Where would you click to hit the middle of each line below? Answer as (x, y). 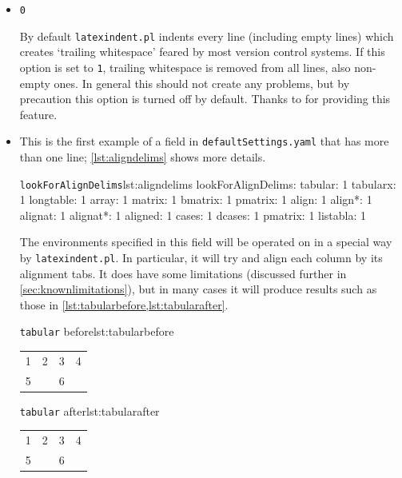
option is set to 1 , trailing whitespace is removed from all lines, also (185, 67)
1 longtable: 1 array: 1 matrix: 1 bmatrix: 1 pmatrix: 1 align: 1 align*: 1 (196, 199)
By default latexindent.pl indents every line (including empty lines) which (207, 36)
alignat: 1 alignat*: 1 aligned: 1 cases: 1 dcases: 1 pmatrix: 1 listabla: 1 (193, 215)
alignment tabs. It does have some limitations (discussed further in (183, 273)
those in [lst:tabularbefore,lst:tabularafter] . (124, 304)
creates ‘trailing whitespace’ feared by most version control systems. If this (202, 52)
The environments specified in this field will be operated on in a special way (206, 242)
